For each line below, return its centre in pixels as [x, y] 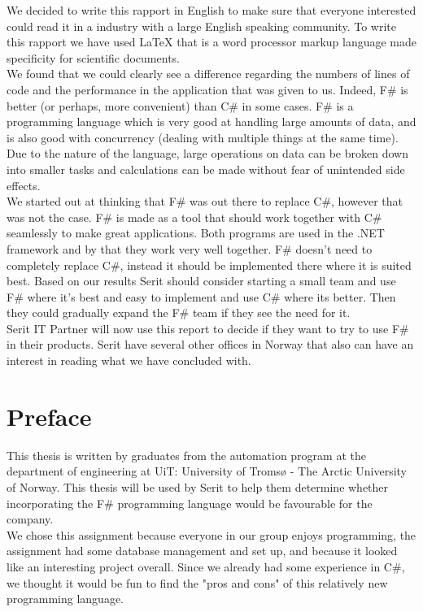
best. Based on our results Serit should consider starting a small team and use [201, 281]
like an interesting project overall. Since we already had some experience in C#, [206, 566]
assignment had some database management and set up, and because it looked [202, 551]
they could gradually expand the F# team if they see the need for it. [179, 313]
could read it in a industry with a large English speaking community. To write [201, 26]
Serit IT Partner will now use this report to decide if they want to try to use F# [208, 328]
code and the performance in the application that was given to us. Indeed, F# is [207, 89]
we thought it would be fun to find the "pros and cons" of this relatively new [197, 582]
